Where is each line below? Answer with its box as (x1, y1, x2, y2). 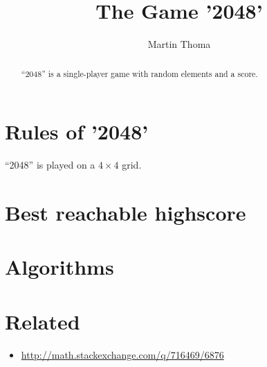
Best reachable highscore (5, 198, 246, 226)
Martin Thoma (147, 37, 211, 51)
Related (5, 307, 80, 335)
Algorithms (5, 253, 114, 281)
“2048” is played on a (5, 157, 95, 172)
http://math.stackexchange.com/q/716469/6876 (21, 347, 224, 361)
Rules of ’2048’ (5, 117, 149, 146)
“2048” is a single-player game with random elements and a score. (21, 67, 258, 79)
